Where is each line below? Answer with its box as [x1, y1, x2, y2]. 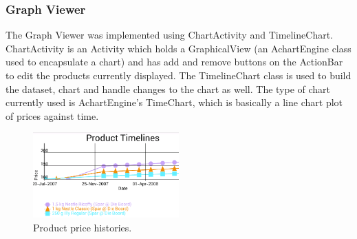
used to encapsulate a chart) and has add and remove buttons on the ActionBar [6, 54, 343, 69]
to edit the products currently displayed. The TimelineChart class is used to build [6, 68, 351, 82]
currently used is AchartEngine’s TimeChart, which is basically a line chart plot [6, 95, 343, 110]
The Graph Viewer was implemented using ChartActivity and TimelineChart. [6, 28, 334, 42]
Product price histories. [33, 220, 132, 234]
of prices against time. [6, 108, 99, 123]
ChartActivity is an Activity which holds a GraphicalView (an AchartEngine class [6, 41, 351, 55]
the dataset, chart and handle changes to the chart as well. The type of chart [6, 81, 331, 96]
